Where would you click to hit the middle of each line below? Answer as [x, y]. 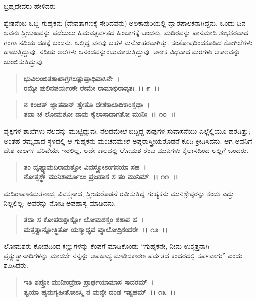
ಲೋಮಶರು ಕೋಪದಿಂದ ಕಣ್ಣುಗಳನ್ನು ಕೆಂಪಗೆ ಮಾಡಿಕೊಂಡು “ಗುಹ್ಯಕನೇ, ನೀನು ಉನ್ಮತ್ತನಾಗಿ [107, 246]
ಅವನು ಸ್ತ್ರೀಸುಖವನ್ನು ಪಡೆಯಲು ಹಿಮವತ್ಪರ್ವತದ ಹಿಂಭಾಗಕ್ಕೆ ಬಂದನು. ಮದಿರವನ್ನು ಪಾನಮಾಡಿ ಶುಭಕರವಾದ [126, 32]
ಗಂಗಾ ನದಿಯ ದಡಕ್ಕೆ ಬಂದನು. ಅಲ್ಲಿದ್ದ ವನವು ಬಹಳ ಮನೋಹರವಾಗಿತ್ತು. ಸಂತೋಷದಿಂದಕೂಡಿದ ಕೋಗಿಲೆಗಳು [128, 42]
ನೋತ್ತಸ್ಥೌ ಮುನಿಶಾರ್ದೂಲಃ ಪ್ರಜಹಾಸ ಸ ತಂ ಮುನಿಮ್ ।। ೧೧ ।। [101, 176]
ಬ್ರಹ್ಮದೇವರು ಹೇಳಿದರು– [32, 6]
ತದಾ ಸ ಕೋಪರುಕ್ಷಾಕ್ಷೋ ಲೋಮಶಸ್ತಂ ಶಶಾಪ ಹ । [84, 220]
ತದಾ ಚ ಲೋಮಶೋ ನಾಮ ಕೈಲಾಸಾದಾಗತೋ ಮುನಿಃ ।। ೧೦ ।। [100, 114]
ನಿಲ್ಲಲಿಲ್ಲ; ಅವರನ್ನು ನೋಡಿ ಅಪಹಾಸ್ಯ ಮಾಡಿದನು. [60, 203]
